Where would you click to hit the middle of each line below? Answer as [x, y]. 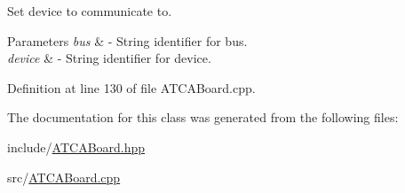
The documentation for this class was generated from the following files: [203, 117]
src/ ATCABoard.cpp [64, 177]
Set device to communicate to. [90, 11]
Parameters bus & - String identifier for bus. [127, 40]
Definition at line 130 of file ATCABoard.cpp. [131, 87]
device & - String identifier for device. [109, 58]
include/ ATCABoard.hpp [76, 147]
